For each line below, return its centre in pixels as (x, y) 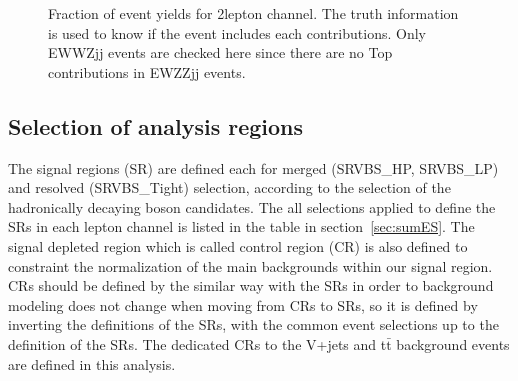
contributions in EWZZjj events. (147, 71)
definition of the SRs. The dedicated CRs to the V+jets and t (197, 343)
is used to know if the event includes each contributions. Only (237, 32)
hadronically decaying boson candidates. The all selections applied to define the (252, 206)
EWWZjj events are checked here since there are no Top (220, 52)
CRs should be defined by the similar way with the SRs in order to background (251, 285)
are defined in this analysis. (92, 363)
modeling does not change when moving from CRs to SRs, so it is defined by (243, 304)
